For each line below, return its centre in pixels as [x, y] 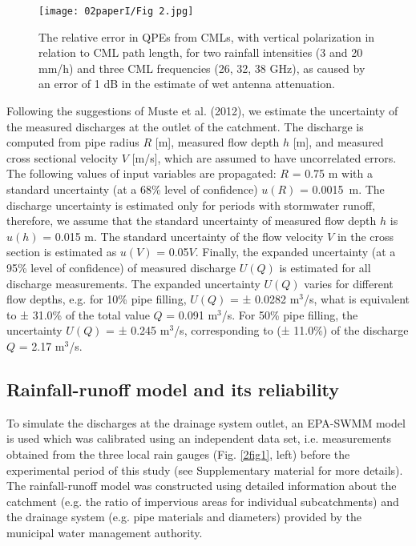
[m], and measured [338, 142]
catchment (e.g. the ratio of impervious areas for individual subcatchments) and [203, 501]
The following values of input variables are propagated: [141, 173]
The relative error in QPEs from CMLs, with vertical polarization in [207, 36]
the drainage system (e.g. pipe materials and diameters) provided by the [184, 517]
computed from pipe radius [73, 142]
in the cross [366, 236]
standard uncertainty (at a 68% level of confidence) [132, 189]
